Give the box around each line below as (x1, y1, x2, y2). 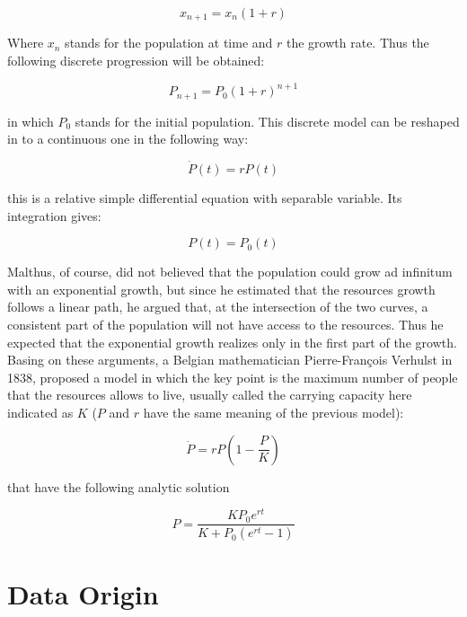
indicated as (7, 402, 74, 421)
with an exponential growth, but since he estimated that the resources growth (7, 279, 436, 298)
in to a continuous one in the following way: (7, 129, 249, 148)
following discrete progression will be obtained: (7, 51, 265, 70)
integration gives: (7, 206, 101, 225)
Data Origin (7, 576, 159, 613)
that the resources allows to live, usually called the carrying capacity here (7, 385, 412, 404)
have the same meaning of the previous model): (143, 402, 404, 421)
